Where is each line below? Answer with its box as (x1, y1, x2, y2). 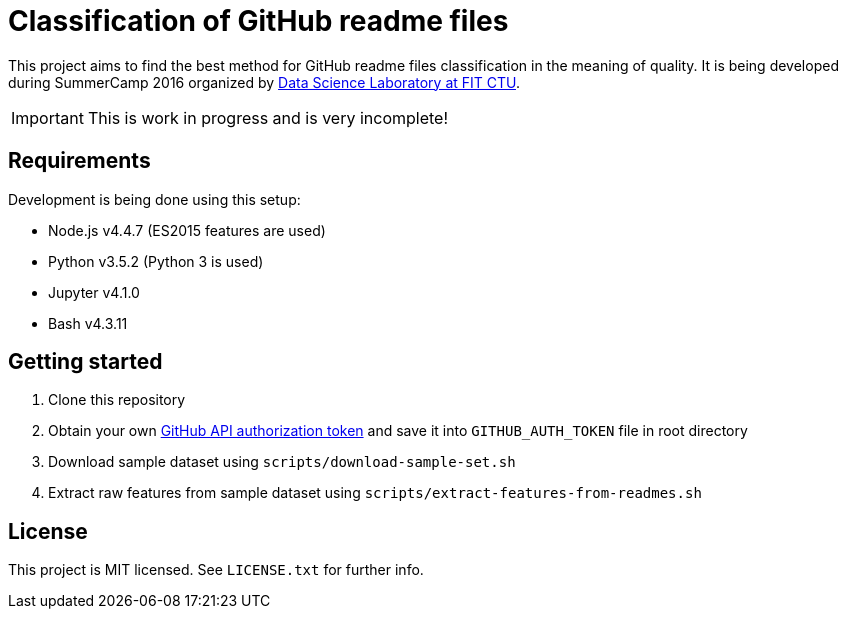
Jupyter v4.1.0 (48, 283, 140, 301)
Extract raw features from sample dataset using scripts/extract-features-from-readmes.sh (48, 484, 702, 502)
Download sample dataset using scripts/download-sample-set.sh (48, 453, 516, 471)
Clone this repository (48, 391, 186, 409)
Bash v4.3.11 (48, 314, 128, 332)
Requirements (8, 148, 151, 174)
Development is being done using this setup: (8, 190, 301, 208)
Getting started (8, 349, 163, 375)
